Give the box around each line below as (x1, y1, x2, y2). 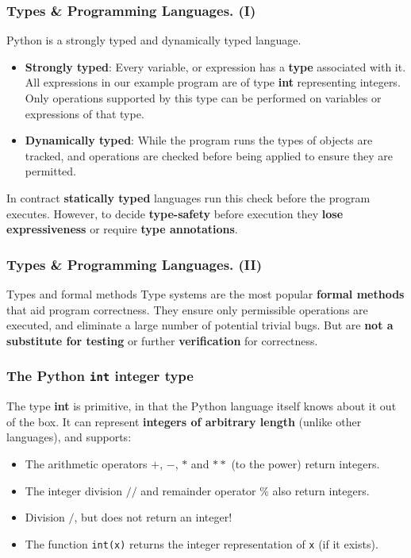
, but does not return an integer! (74, 509, 232, 525)
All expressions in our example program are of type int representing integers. (25, 74, 401, 90)
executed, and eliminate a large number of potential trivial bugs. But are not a (6, 317, 394, 333)
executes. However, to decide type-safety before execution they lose (6, 205, 344, 221)
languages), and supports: (6, 429, 132, 445)
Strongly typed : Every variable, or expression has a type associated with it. (25, 58, 406, 75)
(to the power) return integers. (231, 455, 380, 471)
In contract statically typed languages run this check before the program (6, 189, 371, 206)
